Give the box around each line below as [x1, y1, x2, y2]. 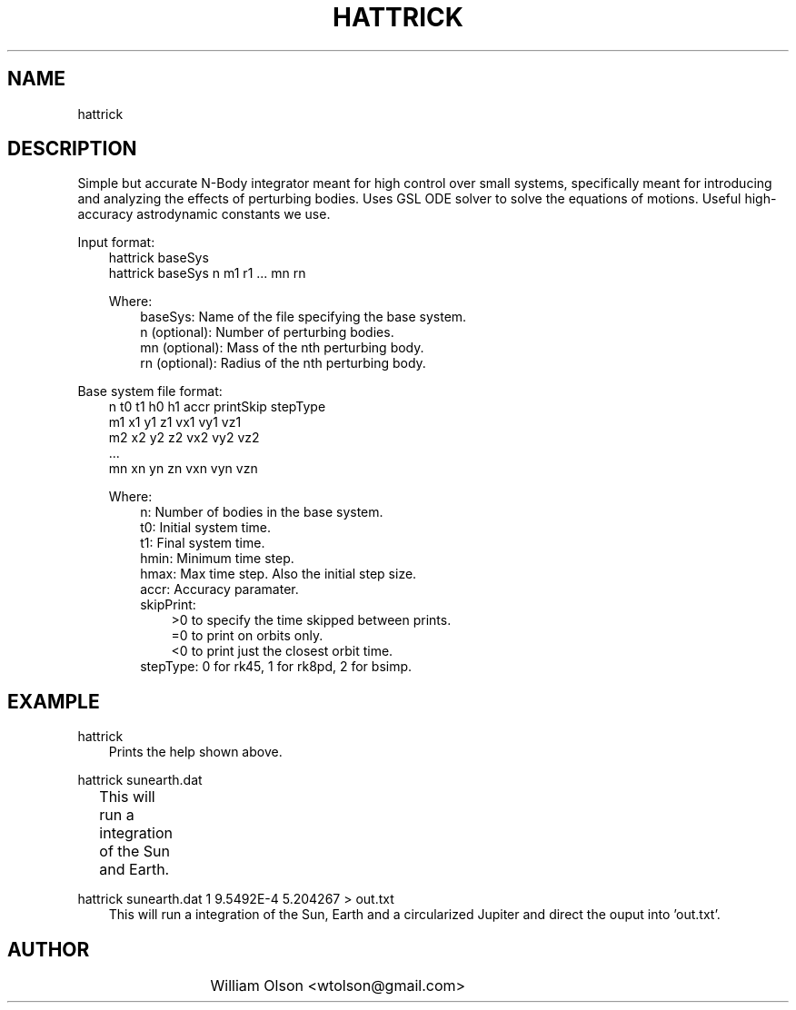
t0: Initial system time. [140, 520, 272, 536]
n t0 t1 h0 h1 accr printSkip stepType [108, 399, 326, 415]
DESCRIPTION [7, 137, 137, 161]
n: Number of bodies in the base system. [140, 504, 383, 520]
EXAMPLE [7, 689, 100, 713]
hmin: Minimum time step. [140, 550, 294, 567]
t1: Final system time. [140, 535, 265, 551]
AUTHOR [7, 937, 90, 961]
